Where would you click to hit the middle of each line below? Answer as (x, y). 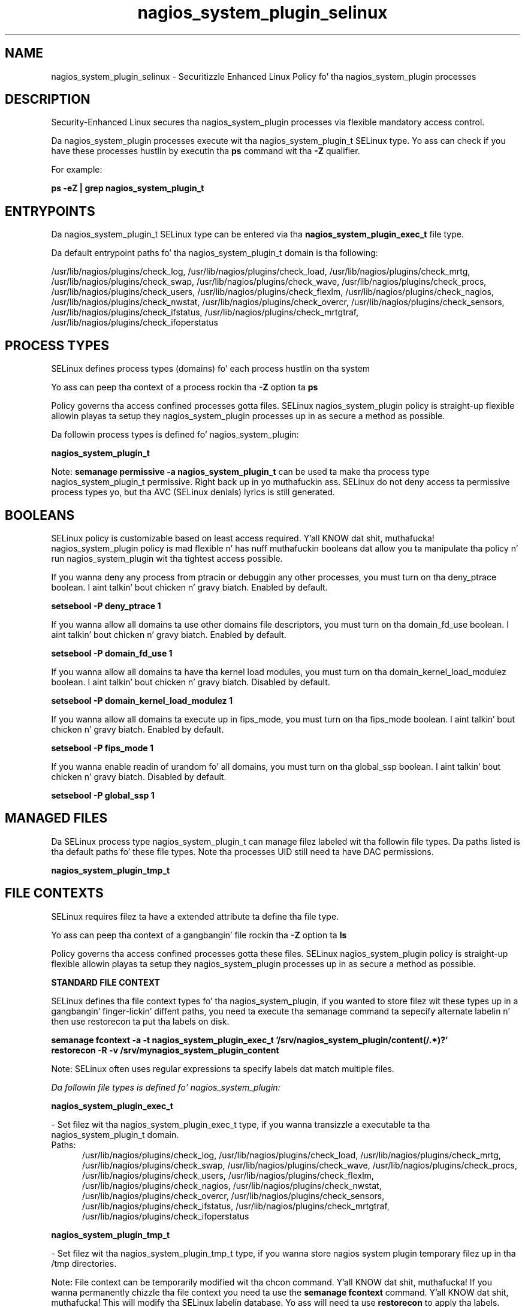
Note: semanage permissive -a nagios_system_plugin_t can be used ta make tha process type (240, 472)
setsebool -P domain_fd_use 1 (112, 653)
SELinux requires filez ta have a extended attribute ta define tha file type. (195, 916)
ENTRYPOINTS (50, 211)
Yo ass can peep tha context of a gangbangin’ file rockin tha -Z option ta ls (199, 935)
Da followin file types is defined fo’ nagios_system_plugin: (166, 1087)
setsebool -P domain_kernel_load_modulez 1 (142, 700)
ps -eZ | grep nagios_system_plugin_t (128, 188)
